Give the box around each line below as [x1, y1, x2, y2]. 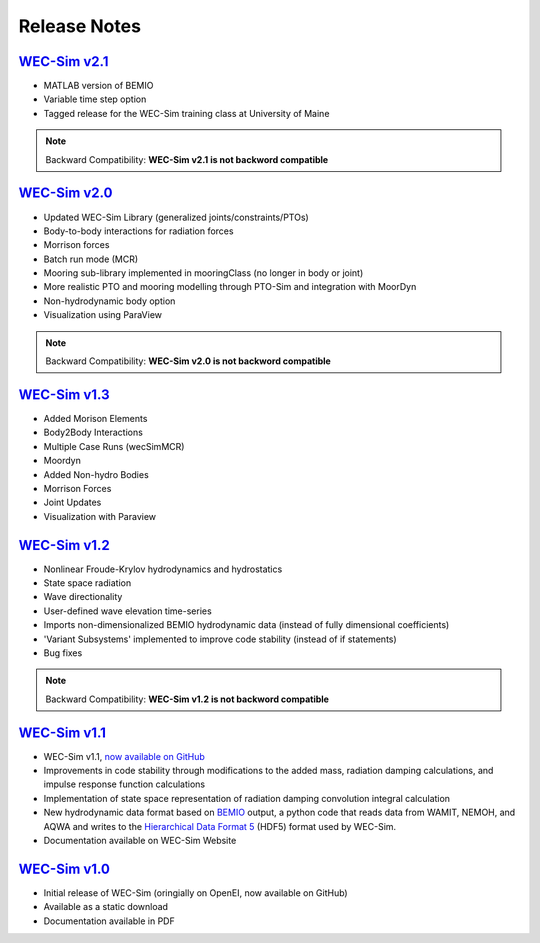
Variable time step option [43, 93, 147, 105]
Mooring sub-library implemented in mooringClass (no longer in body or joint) [43, 267, 364, 279]
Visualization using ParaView [43, 309, 163, 321]
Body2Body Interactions [43, 426, 144, 439]
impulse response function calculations [43, 778, 205, 790]
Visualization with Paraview [43, 510, 157, 522]
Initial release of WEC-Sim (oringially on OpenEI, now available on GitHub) [43, 886, 349, 899]
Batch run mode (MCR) [43, 253, 139, 265]
